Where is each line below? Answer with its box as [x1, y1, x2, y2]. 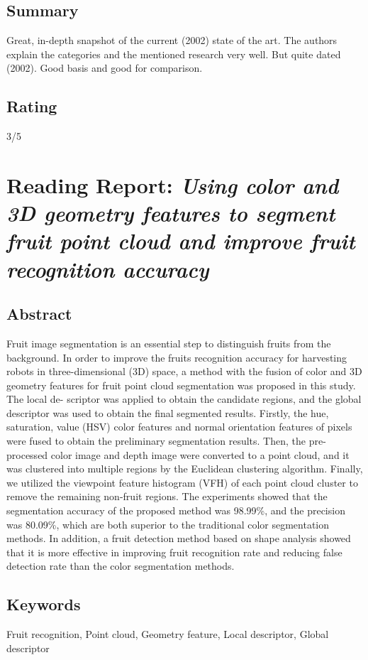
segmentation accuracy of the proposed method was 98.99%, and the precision [6, 503, 345, 518]
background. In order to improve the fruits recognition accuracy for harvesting [6, 350, 347, 364]
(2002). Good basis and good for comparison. [6, 60, 203, 75]
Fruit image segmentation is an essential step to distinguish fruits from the [6, 335, 331, 350]
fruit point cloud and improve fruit [6, 226, 355, 256]
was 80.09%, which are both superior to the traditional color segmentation [6, 516, 330, 531]
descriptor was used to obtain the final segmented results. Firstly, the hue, [6, 405, 329, 420]
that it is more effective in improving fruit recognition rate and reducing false [6, 544, 342, 559]
